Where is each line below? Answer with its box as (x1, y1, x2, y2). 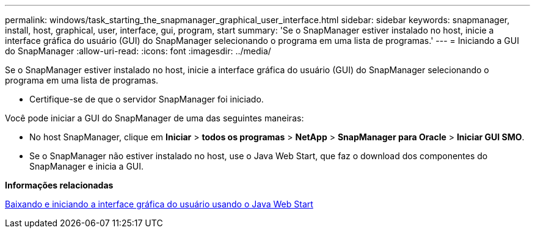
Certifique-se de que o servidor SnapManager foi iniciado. (29, 94, 264, 104)
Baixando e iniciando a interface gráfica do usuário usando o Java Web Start (5, 199, 313, 209)
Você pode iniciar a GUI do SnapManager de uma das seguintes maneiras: (5, 113, 304, 123)
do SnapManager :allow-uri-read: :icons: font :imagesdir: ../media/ (5, 46, 271, 56)
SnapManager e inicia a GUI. (29, 161, 144, 171)
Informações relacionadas (5, 180, 114, 190)
